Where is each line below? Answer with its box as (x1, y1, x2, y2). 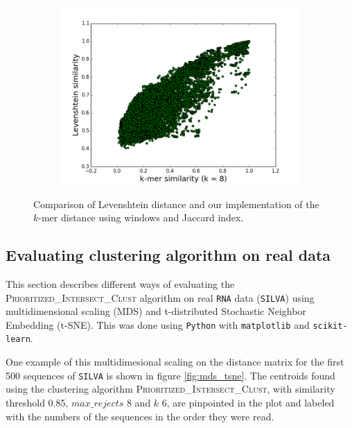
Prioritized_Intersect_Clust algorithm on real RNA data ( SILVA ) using (6, 290, 315, 305)
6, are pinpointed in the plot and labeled (161, 395, 335, 409)
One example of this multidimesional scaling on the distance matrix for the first (6, 354, 344, 369)
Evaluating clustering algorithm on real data (6, 244, 331, 266)
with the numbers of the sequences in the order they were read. (6, 409, 274, 423)
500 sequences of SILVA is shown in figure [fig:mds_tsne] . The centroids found (6, 368, 335, 382)
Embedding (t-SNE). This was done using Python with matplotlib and (6, 317, 310, 332)
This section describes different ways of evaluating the (6, 276, 235, 291)
